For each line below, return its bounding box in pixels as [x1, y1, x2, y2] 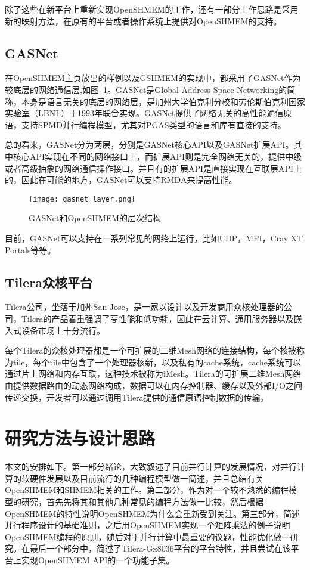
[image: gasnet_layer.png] [29, 194, 135, 203]
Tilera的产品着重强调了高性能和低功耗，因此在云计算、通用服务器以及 [21, 312, 294, 324]
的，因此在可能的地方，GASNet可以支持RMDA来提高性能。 [5, 174, 237, 186]
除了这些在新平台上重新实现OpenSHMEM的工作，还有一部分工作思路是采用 [5, 3, 299, 15]
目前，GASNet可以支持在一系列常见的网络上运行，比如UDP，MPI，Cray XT [5, 231, 303, 244]
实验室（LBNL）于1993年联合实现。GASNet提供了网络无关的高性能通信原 [5, 107, 292, 119]
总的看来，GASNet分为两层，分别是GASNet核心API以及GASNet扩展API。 [5, 138, 294, 151]
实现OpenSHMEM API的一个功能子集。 [21, 554, 175, 566]
